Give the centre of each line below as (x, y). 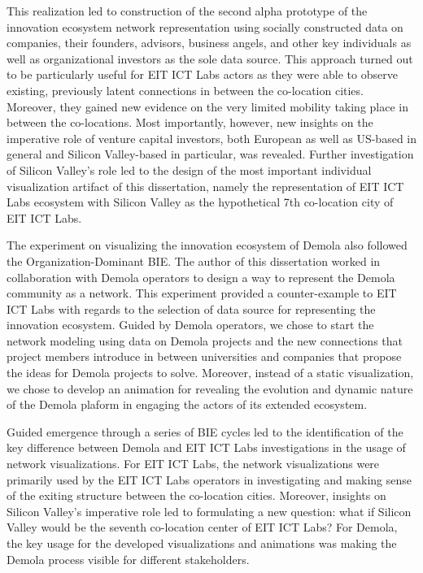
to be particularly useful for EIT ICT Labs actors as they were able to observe (202, 74)
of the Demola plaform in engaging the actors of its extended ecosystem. (187, 404)
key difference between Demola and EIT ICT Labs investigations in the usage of (206, 447)
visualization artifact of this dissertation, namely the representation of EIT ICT (205, 186)
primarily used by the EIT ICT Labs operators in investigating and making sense (209, 479)
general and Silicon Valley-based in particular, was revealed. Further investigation (210, 154)
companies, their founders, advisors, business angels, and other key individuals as (209, 43)
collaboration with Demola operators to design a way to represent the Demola (201, 277)
